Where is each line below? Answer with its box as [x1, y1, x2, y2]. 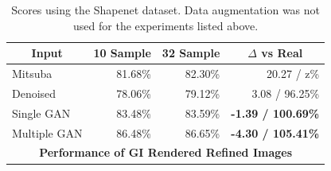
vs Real [261, 45, 303, 61]
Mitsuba [12, 65, 53, 82]
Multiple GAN [12, 124, 83, 141]
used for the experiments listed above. [73, 17, 259, 33]
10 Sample [93, 45, 151, 61]
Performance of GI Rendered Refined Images [39, 144, 293, 161]
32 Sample [162, 45, 220, 61]
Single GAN [12, 104, 71, 121]
